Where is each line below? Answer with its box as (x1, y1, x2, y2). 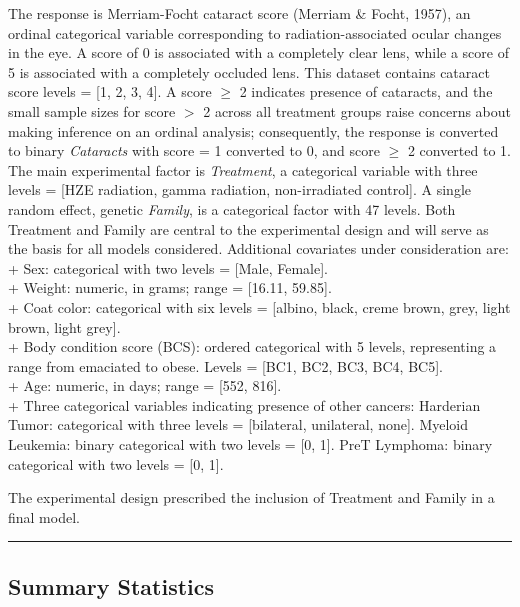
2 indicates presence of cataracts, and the (239, 81, 493, 102)
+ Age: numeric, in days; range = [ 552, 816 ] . (8, 375, 282, 396)
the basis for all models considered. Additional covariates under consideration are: (8, 238, 509, 259)
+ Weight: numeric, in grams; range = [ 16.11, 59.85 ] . (8, 277, 332, 298)
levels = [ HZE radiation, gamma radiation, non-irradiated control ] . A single (8, 179, 472, 200)
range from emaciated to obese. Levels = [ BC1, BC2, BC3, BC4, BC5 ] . (8, 355, 443, 376)
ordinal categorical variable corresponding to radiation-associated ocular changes (8, 22, 502, 43)
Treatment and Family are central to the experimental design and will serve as (8, 218, 489, 239)
